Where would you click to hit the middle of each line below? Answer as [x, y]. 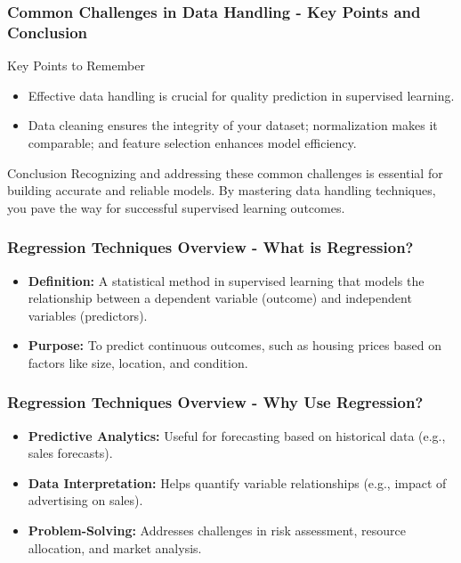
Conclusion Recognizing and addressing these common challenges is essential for [225, 172]
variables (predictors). [88, 315]
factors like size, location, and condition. [138, 362]
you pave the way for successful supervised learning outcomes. [176, 207]
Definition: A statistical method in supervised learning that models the [226, 280]
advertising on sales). [85, 500]
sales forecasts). [70, 453]
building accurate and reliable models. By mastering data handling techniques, [222, 190]
